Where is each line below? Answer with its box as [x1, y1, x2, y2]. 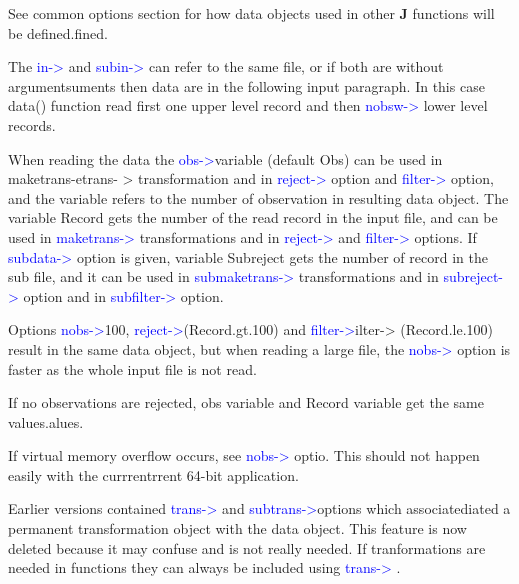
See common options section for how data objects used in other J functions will [8, 3, 495, 23]
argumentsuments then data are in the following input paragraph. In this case [8, 75, 485, 96]
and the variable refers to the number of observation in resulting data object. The [8, 187, 509, 208]
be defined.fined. [8, 22, 108, 43]
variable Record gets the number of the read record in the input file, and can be [8, 207, 498, 228]
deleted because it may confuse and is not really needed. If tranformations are [8, 537, 486, 558]
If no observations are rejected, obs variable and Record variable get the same [8, 392, 484, 413]
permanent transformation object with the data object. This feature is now [8, 518, 467, 539]
